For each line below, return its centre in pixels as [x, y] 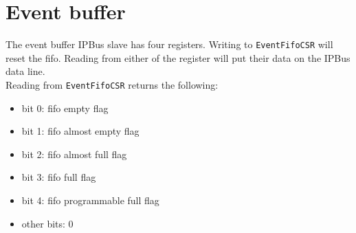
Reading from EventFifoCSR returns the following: [112, 84]
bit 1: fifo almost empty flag [80, 131]
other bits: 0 [47, 223]
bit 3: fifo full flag [59, 177]
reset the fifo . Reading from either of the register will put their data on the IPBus [178, 57]
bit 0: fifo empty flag [65, 108]
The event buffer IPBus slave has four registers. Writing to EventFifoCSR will [169, 44]
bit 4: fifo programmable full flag [90, 200]
